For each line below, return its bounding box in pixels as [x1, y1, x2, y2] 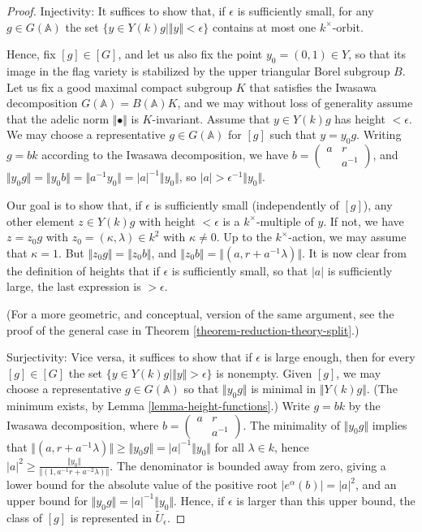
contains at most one [212, 18, 316, 35]
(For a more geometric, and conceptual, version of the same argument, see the [6, 305, 394, 322]
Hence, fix [6, 45, 56, 63]
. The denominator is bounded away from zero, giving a [110, 456, 386, 474]
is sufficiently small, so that [171, 262, 308, 279]
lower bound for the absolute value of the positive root [6, 476, 278, 493]
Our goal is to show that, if [6, 196, 142, 213]
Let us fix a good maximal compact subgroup [6, 78, 233, 95]
